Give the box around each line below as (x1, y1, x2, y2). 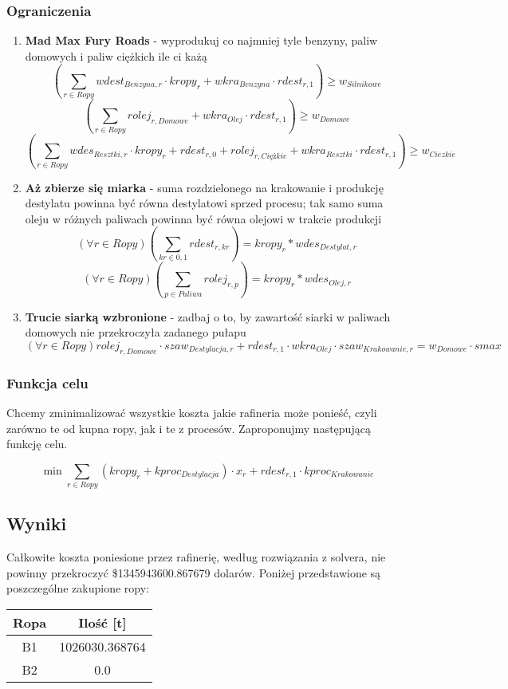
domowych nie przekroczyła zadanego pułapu (25, 324, 246, 341)
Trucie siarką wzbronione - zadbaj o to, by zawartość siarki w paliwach (25, 308, 391, 325)
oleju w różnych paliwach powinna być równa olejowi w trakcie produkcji (25, 210, 382, 226)
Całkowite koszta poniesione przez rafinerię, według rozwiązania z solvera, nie (6, 549, 386, 565)
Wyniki (6, 511, 67, 536)
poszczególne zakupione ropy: (6, 580, 150, 596)
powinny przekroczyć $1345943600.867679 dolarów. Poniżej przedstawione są (6, 564, 381, 581)
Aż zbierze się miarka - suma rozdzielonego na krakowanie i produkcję (25, 179, 384, 195)
